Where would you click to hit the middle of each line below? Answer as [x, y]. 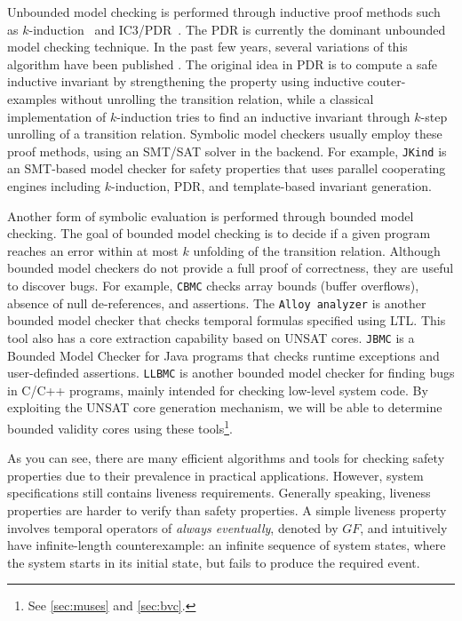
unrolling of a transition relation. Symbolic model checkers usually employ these [225, 134]
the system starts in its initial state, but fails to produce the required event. [214, 562]
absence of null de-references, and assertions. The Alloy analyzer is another [217, 303]
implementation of [57, 116]
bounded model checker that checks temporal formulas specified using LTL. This [227, 320]
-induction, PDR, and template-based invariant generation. [271, 186]
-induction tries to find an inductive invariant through [263, 116]
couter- [386, 81]
